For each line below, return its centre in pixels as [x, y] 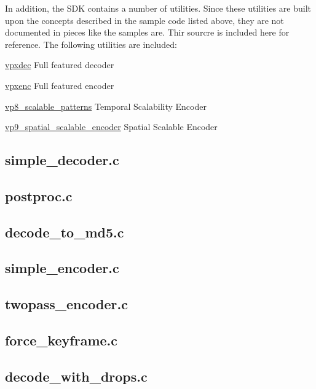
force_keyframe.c [61, 340]
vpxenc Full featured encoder [60, 85]
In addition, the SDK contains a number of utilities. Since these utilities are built [158, 8]
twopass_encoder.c [66, 304]
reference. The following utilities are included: [91, 44]
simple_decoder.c [62, 160]
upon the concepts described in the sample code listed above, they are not [144, 20]
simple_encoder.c [62, 268]
